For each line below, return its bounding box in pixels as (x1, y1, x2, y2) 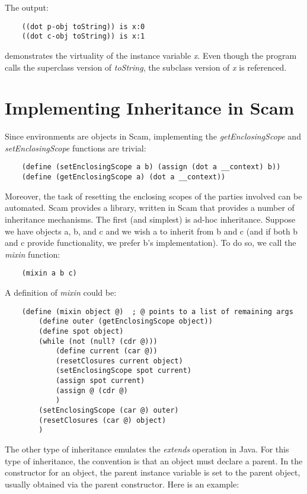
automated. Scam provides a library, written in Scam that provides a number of (5, 201, 295, 214)
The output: (5, 1, 49, 13)
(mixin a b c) (21, 269, 77, 278)
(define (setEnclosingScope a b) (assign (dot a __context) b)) (21, 163, 281, 172)
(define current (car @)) (55, 347, 158, 356)
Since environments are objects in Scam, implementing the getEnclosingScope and (5, 130, 301, 142)
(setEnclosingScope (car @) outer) (39, 406, 179, 415)
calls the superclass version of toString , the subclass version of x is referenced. (5, 61, 287, 73)
